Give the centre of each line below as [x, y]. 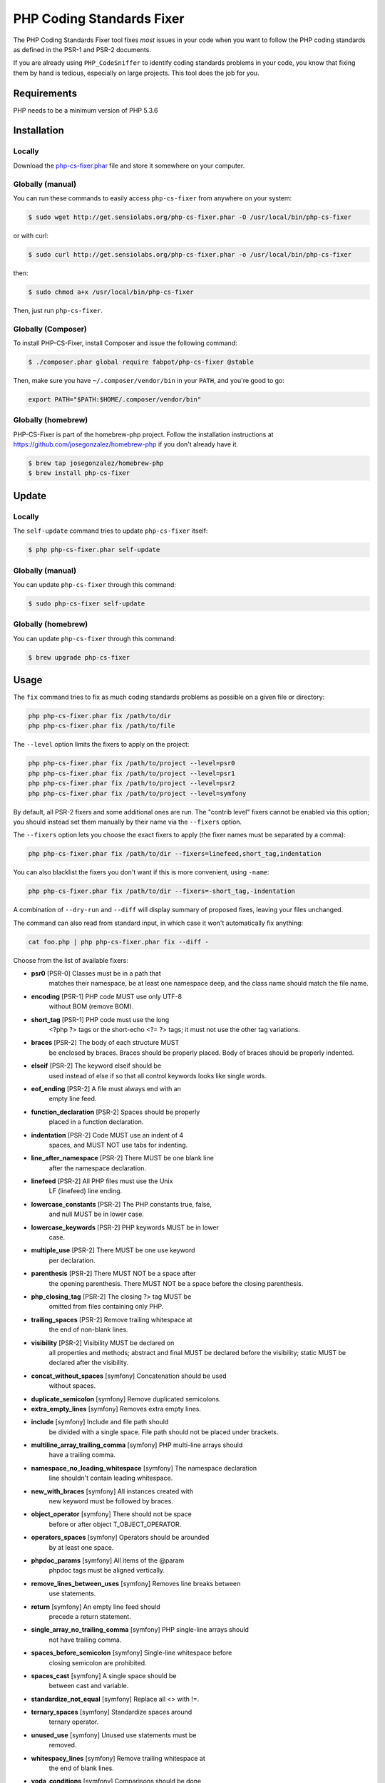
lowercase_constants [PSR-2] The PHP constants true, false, [122, 1204]
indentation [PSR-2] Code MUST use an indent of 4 [107, 1135]
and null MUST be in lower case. [96, 1214]
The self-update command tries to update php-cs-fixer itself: [111, 531]
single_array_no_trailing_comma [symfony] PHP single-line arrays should [140, 1630]
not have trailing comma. [85, 1640]
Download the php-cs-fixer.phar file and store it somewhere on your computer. [129, 165]
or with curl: [31, 235]
